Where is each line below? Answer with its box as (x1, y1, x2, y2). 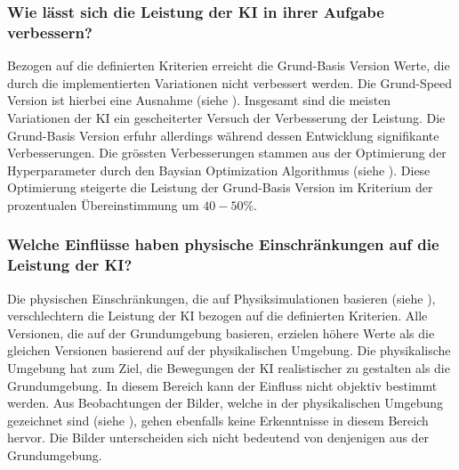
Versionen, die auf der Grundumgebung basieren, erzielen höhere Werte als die (7, 323, 435, 342)
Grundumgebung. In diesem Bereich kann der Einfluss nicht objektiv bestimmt (7, 376, 438, 394)
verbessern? (7, 20, 93, 43)
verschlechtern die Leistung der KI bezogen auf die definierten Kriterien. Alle (7, 306, 428, 325)
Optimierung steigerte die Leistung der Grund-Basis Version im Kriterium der (7, 178, 433, 197)
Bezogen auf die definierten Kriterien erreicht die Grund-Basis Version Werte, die (7, 56, 450, 75)
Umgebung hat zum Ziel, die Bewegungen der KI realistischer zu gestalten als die (7, 359, 450, 377)
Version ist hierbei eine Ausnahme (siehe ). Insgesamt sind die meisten (7, 91, 391, 109)
